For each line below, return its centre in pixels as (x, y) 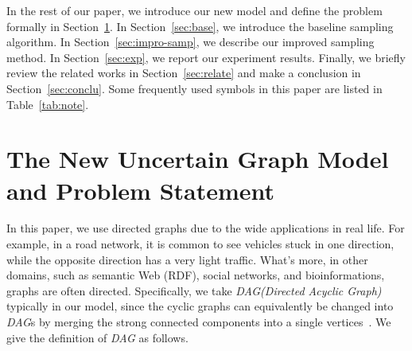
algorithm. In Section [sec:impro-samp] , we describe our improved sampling (190, 42)
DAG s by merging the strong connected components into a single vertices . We (199, 322)
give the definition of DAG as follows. (97, 337)
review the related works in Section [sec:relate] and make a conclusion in (184, 73)
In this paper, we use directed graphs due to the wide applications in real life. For (206, 228)
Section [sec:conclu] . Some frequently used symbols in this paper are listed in (194, 88)
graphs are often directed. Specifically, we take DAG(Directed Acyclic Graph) (194, 290)
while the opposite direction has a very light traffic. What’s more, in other (187, 259)
